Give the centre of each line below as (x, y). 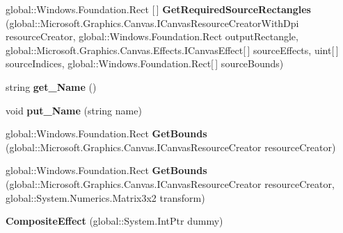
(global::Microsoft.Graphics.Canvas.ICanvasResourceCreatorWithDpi (152, 23)
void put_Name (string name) (74, 110)
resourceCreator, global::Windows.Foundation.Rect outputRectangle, (152, 36)
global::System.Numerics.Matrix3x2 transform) (105, 197)
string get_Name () (51, 86)
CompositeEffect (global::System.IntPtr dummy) (114, 221)
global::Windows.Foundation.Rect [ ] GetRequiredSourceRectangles (158, 9)
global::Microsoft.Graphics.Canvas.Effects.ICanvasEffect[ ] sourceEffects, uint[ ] (172, 50)
